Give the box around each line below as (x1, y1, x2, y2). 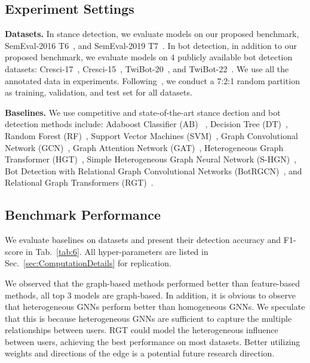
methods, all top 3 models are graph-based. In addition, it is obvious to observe (5, 288, 296, 301)
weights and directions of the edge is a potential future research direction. (5, 347, 275, 359)
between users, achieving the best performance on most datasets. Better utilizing (5, 335, 300, 347)
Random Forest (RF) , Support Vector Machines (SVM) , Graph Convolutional (5, 129, 298, 141)
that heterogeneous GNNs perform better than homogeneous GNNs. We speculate (5, 300, 305, 313)
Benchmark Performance (5, 205, 161, 224)
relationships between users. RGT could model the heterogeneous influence (5, 324, 278, 336)
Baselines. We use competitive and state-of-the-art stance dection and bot (5, 106, 281, 118)
